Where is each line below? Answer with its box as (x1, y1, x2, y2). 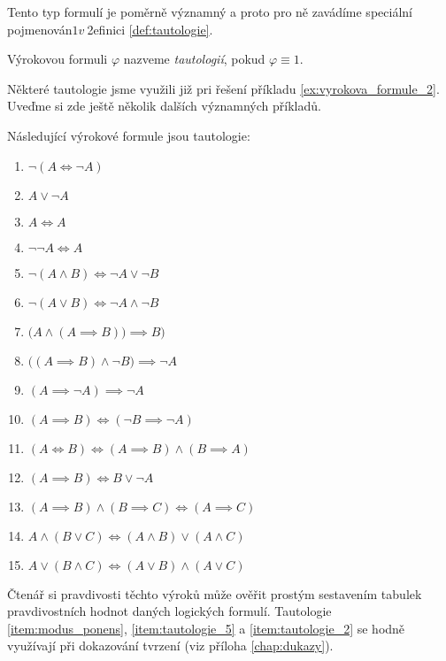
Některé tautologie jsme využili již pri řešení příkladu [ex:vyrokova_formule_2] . (7, 79, 440, 97)
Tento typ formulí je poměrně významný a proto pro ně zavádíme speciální (7, 3, 412, 20)
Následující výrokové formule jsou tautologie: (7, 126, 250, 144)
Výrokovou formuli (7, 50, 108, 68)
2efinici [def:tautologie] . (87, 19, 213, 38)
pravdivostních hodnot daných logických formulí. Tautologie (7, 602, 332, 620)
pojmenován (7, 19, 73, 38)
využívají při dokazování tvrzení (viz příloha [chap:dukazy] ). (7, 636, 334, 655)
